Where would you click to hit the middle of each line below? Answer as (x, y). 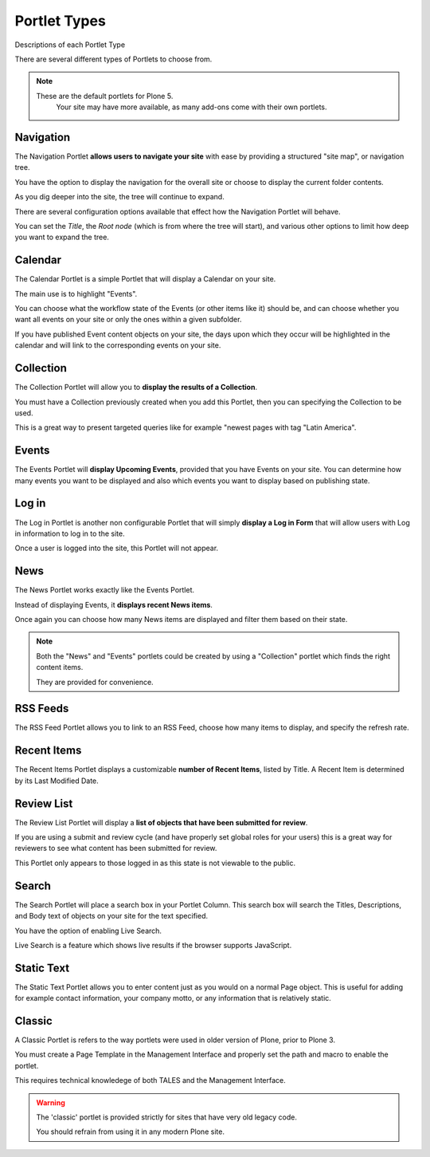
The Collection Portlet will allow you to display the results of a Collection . (136, 388)
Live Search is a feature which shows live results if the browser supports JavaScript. (153, 945)
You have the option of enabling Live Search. (88, 931)
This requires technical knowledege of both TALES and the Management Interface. (150, 1080)
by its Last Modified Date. (57, 781)
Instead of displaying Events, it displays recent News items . (113, 604)
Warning (51, 1102)
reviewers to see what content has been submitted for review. (116, 848)
